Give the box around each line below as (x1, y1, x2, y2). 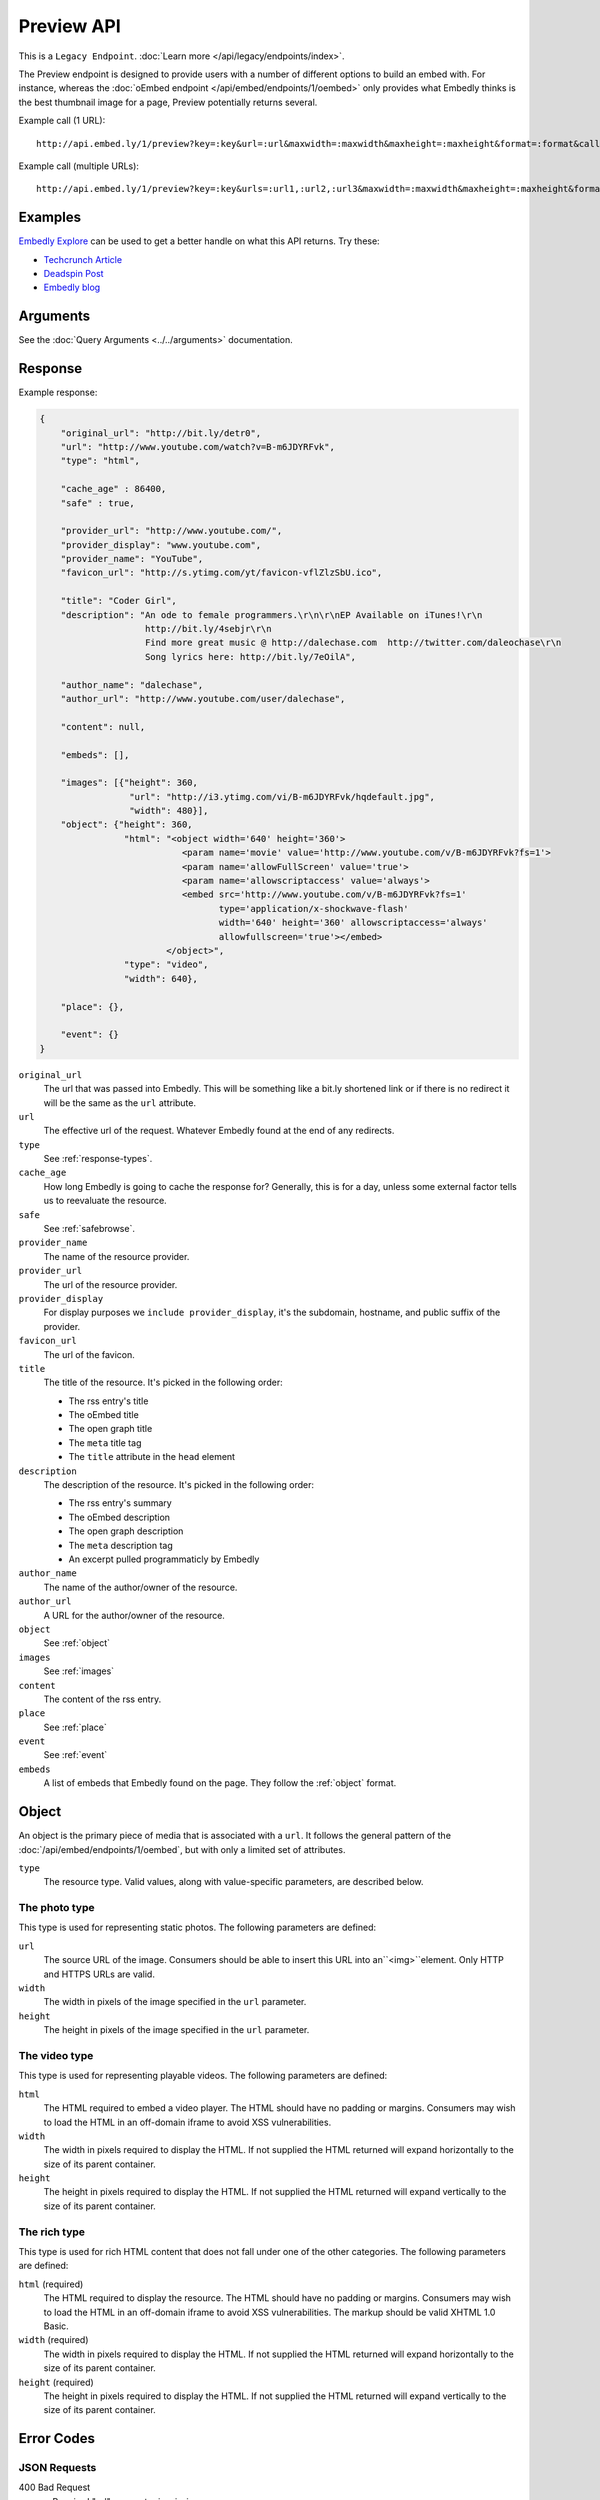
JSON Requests (18, 2461, 97, 2475)
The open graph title (68, 1423, 153, 1435)
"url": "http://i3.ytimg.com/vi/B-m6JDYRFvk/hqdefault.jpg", (128, 791, 435, 802)
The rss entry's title (68, 1395, 149, 1407)
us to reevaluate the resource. (43, 1195, 167, 1207)
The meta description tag (68, 1539, 174, 1551)
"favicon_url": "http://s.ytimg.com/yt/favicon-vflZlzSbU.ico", (60, 567, 383, 579)
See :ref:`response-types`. (43, 1153, 153, 1165)
